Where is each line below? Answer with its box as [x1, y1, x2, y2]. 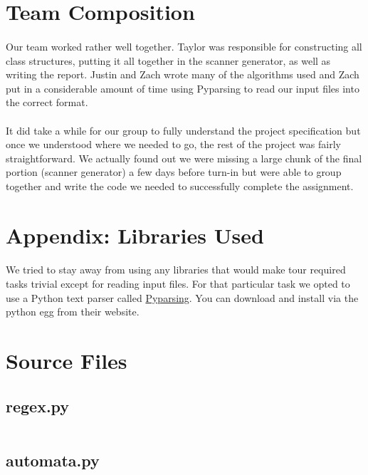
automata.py [6, 449, 100, 471]
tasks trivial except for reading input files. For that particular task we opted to [6, 276, 350, 291]
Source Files [6, 346, 127, 375]
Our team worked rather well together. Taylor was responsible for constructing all [6, 38, 362, 53]
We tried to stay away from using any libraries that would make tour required [6, 262, 346, 277]
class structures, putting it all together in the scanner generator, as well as [6, 53, 331, 68]
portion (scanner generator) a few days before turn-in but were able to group [6, 165, 342, 179]
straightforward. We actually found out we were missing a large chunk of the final [6, 150, 362, 165]
